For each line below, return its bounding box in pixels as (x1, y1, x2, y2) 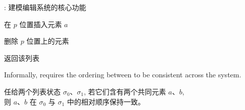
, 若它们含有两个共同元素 (84, 86, 166, 96)
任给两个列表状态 (4, 86, 61, 96)
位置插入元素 (19, 19, 62, 29)
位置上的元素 (26, 36, 69, 46)
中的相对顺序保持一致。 (67, 96, 145, 106)
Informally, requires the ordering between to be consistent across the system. (4, 69, 241, 80)
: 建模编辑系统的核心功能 (4, 2, 86, 12)
